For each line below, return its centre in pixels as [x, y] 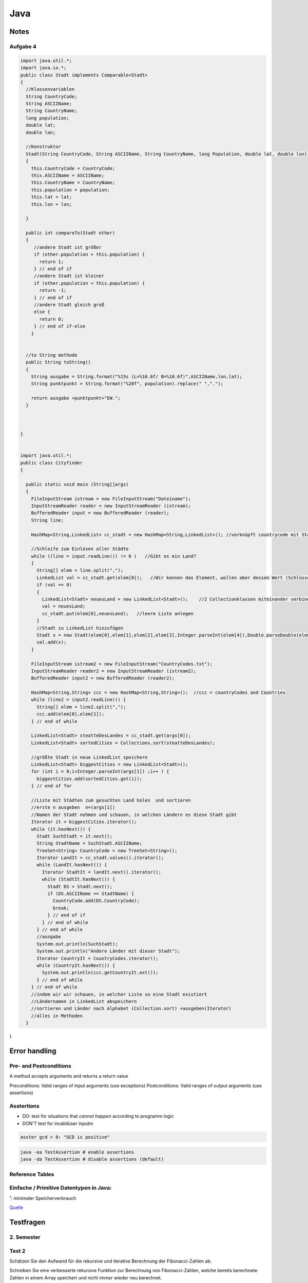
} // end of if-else [60, 326]
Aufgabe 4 [23, 46]
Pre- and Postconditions [40, 1066]
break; [61, 908]
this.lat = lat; [51, 197]
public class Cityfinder [52, 463]
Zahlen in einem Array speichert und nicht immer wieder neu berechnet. [85, 1277]
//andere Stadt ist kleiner [69, 276]
